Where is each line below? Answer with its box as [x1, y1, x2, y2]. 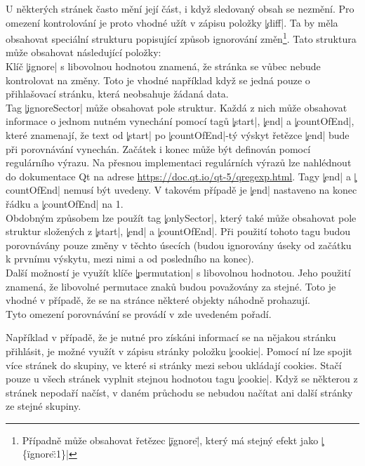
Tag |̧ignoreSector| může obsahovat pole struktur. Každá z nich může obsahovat [6, 100, 347, 114]
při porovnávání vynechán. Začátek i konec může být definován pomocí [6, 141, 311, 156]
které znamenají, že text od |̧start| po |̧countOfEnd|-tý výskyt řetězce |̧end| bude [6, 128, 350, 142]
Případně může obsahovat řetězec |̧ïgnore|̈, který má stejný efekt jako [22, 432, 319, 447]
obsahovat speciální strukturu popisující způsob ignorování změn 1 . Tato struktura [6, 29, 357, 46]
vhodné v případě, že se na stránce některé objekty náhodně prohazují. [6, 293, 310, 307]
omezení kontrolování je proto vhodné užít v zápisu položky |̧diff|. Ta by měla [6, 15, 338, 29]
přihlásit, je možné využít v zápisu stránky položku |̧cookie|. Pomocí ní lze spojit [6, 343, 352, 358]
